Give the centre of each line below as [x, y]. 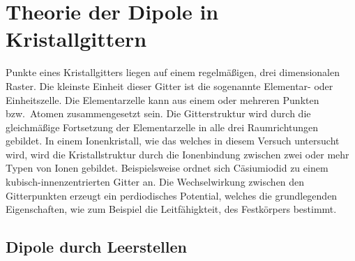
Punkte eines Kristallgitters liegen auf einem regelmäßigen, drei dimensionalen [173, 72]
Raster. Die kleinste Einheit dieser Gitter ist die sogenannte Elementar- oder [169, 85]
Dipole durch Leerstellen [96, 247]
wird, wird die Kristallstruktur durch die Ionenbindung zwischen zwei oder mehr [177, 154]
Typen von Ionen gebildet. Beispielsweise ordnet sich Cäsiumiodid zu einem [167, 168]
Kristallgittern [76, 39]
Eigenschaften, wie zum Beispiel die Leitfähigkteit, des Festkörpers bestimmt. [171, 209]
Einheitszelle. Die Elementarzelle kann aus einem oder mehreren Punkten [163, 99]
